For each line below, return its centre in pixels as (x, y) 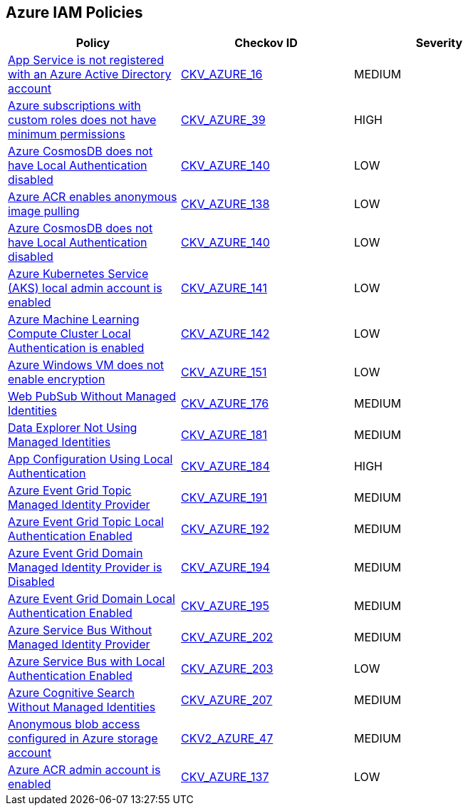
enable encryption (57, 379)
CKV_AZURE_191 (224, 498)
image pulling (44, 211)
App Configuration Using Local (90, 459)
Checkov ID (266, 43)
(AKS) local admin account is (85, 288)
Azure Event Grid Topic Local (86, 522)
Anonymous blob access (74, 724)
